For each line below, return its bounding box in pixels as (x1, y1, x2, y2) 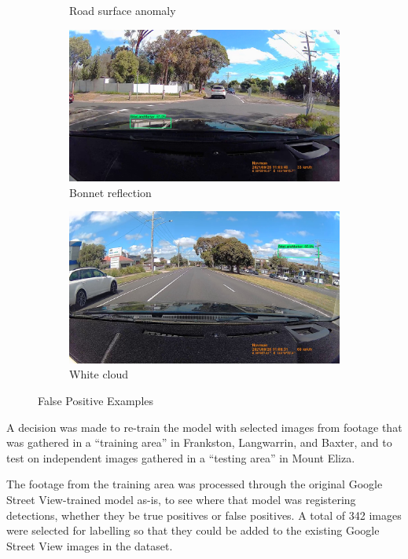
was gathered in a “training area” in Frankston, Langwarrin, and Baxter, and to (6, 434, 392, 451)
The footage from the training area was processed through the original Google (6, 476, 383, 492)
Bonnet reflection (69, 184, 152, 200)
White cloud (69, 366, 129, 382)
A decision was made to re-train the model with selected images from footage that (6, 418, 402, 435)
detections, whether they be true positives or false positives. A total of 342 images (6, 506, 402, 523)
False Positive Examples (38, 392, 154, 408)
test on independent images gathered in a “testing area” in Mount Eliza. (6, 449, 355, 466)
